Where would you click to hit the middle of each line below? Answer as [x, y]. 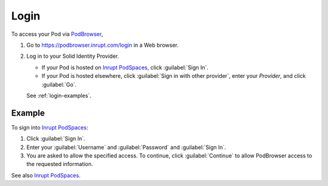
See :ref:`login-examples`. [59, 95]
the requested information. [60, 164]
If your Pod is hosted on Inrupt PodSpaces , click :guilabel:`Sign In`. [125, 67]
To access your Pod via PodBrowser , [57, 34]
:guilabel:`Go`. [59, 84]
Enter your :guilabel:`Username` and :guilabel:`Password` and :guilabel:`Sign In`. [126, 147]
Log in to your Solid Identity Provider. [73, 56]
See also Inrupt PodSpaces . [46, 175]
